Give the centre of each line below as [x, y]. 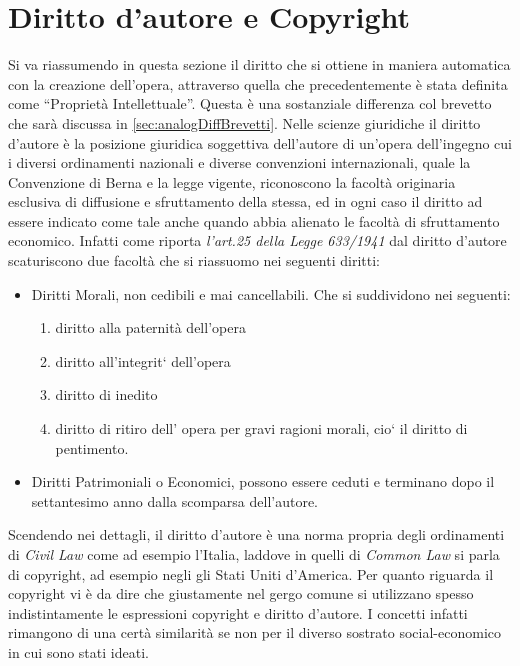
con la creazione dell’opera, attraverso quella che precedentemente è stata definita [258, 83]
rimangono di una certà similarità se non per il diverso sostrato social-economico [255, 632]
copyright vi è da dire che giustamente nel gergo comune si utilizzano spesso [241, 593]
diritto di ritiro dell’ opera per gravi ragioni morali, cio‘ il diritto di [261, 428]
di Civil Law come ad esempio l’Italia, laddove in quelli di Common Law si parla [254, 554]
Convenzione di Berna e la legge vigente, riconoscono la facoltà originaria [232, 181]
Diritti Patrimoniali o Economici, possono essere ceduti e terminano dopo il [263, 481]
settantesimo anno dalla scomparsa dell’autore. [175, 500]
